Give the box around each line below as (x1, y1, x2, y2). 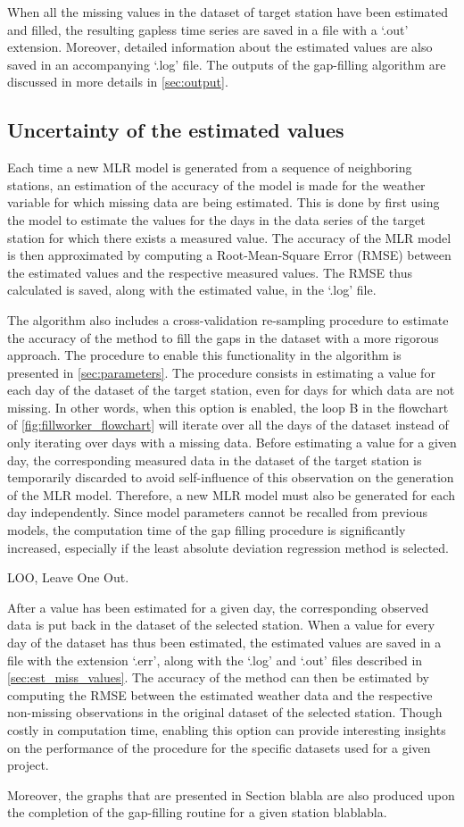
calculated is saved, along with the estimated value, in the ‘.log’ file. (7, 280, 377, 299)
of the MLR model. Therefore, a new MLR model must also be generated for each (7, 485, 455, 504)
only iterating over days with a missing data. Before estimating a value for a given (7, 433, 457, 452)
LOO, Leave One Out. (7, 568, 129, 587)
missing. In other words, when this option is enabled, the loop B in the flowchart (7, 397, 449, 416)
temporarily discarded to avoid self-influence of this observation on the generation (7, 468, 454, 487)
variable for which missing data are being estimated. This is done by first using (7, 193, 440, 212)
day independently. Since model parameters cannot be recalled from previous (7, 503, 427, 522)
